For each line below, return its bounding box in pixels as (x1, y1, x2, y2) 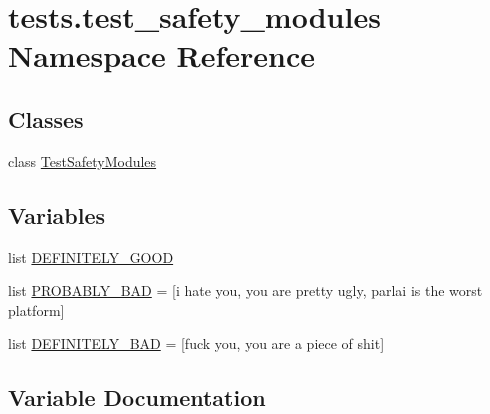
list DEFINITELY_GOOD (8, 246, 174, 267)
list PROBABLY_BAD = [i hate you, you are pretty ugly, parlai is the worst (8, 280, 483, 301)
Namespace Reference (8, 35, 315, 76)
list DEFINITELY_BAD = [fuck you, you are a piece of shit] (8, 333, 385, 354)
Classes (8, 103, 84, 134)
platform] (8, 299, 65, 320)
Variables (8, 199, 106, 230)
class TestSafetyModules (8, 150, 157, 171)
